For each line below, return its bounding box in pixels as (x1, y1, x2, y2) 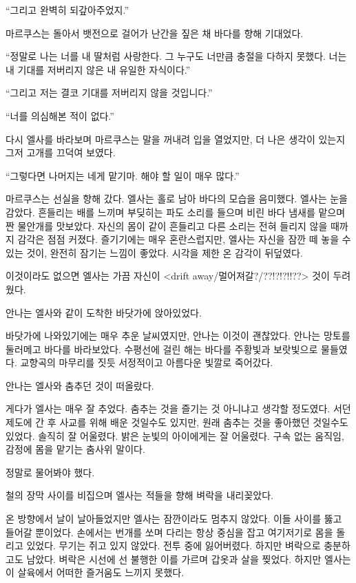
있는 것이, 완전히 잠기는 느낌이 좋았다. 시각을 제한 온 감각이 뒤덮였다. (6, 245, 303, 259)
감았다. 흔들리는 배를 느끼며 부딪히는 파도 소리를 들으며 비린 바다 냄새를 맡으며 (6, 204, 346, 219)
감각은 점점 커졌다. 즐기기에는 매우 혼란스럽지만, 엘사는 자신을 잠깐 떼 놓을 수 (17, 232, 351, 246)
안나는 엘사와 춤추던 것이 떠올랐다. (6, 378, 154, 392)
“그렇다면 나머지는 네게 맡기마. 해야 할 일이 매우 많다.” (6, 168, 240, 182)
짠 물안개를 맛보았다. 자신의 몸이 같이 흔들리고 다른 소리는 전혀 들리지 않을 (6, 218, 328, 233)
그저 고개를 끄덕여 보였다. (6, 145, 116, 160)
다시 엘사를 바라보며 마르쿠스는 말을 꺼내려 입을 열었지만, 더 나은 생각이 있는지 (6, 131, 346, 146)
